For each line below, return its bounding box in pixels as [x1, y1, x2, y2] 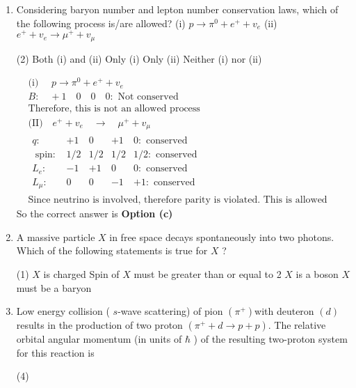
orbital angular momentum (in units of [16, 332, 182, 346]
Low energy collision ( [16, 304, 110, 318]
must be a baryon [16, 280, 92, 295]
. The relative [268, 318, 326, 332]
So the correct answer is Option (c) [16, 206, 173, 221]
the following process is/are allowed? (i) [16, 15, 186, 30]
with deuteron [254, 304, 314, 318]
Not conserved [118, 92, 179, 102]
